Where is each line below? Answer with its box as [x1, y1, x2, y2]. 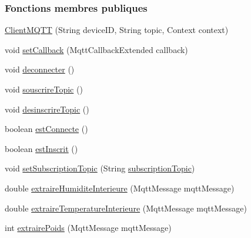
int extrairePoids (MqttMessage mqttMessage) [5, 222, 172, 234]
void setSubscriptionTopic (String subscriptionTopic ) [5, 162, 195, 174]
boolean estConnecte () [5, 123, 88, 135]
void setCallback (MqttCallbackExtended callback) [5, 43, 188, 55]
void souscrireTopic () [5, 83, 83, 95]
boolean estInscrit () [5, 142, 78, 154]
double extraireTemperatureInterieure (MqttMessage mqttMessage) [5, 201, 247, 214]
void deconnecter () [5, 63, 75, 75]
